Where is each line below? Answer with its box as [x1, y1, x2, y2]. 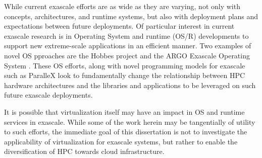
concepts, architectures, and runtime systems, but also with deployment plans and [4, 11, 258, 21]
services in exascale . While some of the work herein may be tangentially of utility [4, 116, 255, 127]
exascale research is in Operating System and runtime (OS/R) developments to [4, 30, 249, 41]
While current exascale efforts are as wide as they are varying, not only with [4, 1, 240, 11]
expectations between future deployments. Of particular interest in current [4, 21, 235, 31]
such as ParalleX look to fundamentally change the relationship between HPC [4, 70, 245, 81]
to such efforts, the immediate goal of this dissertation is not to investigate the [4, 126, 247, 137]
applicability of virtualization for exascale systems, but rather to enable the [4, 136, 238, 146]
